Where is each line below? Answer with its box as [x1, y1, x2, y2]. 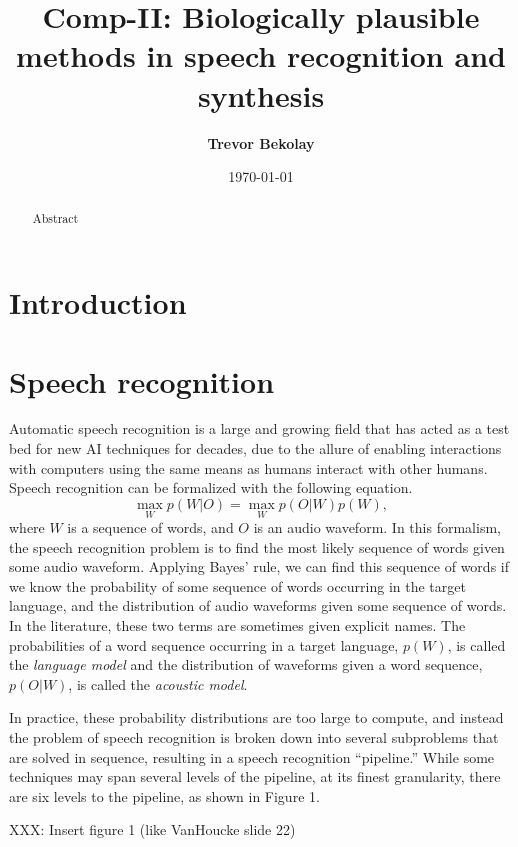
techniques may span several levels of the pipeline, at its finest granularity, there [9, 766, 501, 787]
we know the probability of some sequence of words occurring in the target [9, 575, 466, 596]
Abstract [32, 210, 79, 227]
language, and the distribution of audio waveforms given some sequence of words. [9, 595, 507, 616]
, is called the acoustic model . [68, 673, 248, 694]
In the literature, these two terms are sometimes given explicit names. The [9, 615, 466, 636]
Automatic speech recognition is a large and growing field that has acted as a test [9, 418, 510, 439]
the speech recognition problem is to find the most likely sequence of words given [9, 536, 505, 557]
